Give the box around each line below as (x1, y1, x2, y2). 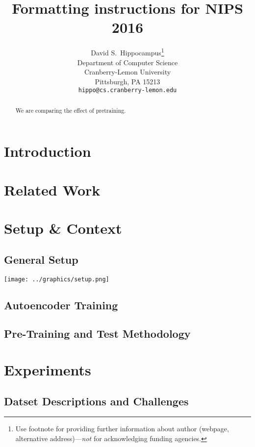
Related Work (4, 179, 101, 199)
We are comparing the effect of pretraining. (15, 106, 126, 114)
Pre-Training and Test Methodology (4, 326, 191, 341)
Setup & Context (4, 218, 122, 238)
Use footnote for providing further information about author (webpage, (15, 423, 229, 434)
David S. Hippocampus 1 (91, 46, 164, 57)
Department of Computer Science (77, 57, 178, 67)
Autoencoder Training (4, 297, 118, 312)
